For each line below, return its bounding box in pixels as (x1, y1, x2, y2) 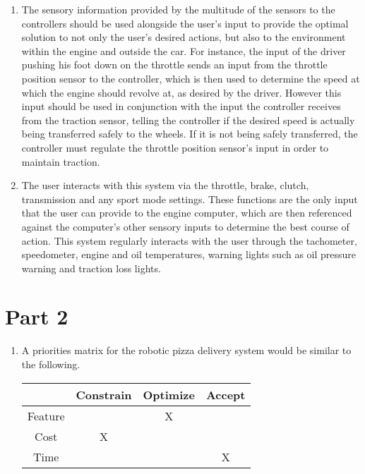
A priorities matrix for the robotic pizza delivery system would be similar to (21, 343, 352, 358)
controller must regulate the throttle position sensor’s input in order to (21, 140, 329, 154)
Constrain (76, 386, 132, 403)
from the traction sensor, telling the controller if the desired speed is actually (21, 112, 355, 127)
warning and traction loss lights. (21, 260, 161, 275)
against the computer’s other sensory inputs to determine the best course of (21, 219, 349, 233)
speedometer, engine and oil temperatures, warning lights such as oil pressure (21, 247, 357, 262)
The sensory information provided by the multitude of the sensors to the (21, 2, 335, 16)
